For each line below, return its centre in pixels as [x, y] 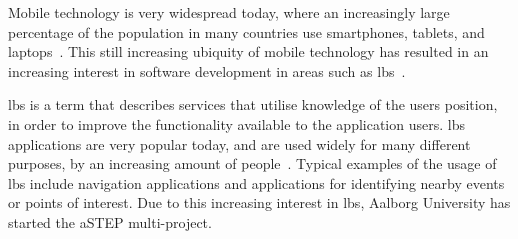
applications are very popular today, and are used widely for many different [239, 143]
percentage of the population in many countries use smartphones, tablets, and [246, 31]
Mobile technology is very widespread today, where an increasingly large [229, 12]
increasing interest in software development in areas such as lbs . [207, 70]
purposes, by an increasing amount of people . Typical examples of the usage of [252, 163]
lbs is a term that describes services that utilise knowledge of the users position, [253, 104]
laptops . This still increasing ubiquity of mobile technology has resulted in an [248, 51]
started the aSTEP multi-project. [110, 221]
